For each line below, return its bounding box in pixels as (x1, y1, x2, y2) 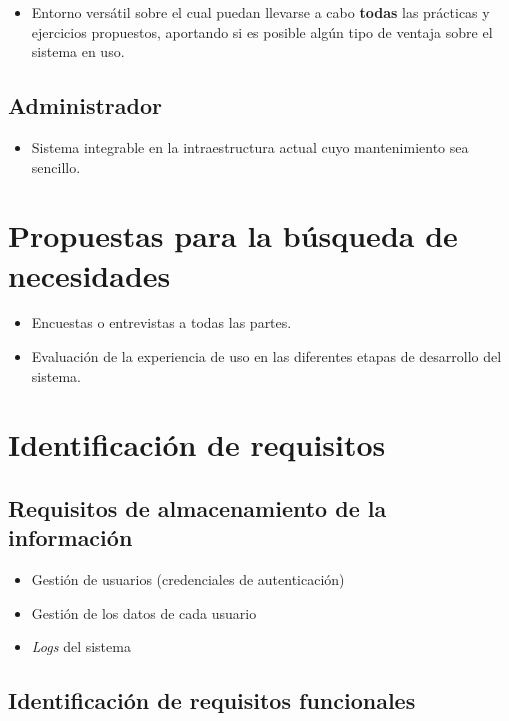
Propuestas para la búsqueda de (8, 215, 458, 256)
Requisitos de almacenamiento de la (8, 493, 387, 524)
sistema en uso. (31, 41, 125, 62)
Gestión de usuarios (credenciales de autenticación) (31, 569, 345, 590)
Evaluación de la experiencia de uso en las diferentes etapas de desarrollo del (31, 346, 502, 367)
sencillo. (31, 156, 81, 177)
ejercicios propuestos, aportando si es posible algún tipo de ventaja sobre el (31, 21, 493, 42)
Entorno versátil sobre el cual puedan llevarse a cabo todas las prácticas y (31, 2, 490, 22)
